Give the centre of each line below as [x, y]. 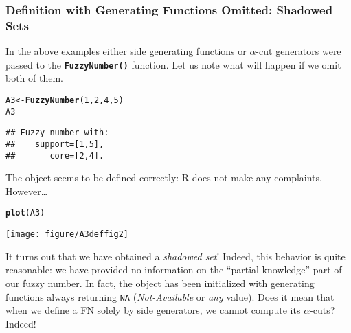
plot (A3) [25, 213]
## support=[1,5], [55, 144]
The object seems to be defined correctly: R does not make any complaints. [164, 177]
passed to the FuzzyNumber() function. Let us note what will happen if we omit [173, 64]
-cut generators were [298, 51]
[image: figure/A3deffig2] [67, 234]
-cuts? [322, 310]
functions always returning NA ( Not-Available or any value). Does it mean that [170, 296]
